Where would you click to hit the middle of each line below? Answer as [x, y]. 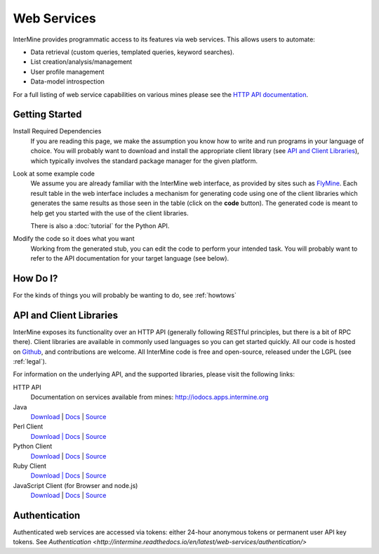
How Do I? [35, 278]
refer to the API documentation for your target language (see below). [130, 258]
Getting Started [47, 115]
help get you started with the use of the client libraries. [109, 213]
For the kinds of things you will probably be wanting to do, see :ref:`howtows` [125, 295]
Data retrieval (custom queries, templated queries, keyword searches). [132, 52]
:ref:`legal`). [30, 362]
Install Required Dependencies [57, 131]
